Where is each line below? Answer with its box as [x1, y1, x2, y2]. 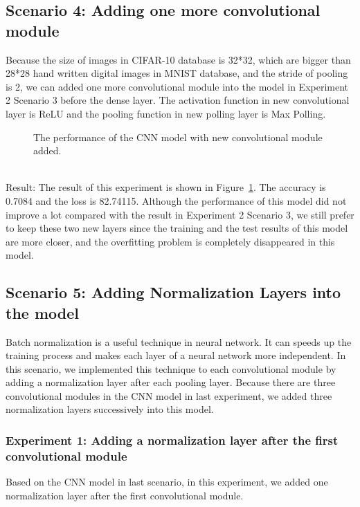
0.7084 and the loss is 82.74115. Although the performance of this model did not [6, 193, 347, 208]
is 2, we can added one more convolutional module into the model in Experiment [6, 79, 349, 93]
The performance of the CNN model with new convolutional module [33, 129, 323, 144]
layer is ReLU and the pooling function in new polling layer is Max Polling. [6, 106, 326, 120]
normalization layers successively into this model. [6, 402, 214, 416]
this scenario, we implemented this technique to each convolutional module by [6, 361, 336, 376]
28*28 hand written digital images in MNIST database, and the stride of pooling [6, 66, 348, 80]
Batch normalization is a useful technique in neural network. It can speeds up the [6, 334, 352, 349]
